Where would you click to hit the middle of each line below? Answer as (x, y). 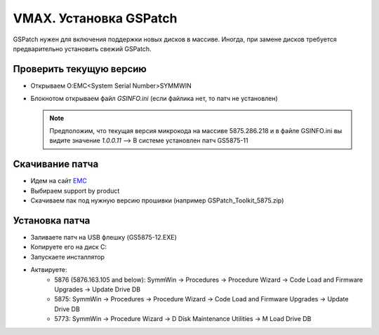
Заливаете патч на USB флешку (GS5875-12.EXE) (104, 237)
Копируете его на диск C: (69, 247)
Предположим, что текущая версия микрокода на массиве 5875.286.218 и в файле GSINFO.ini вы (196, 131)
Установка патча (52, 220)
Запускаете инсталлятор (68, 257)
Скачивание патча (56, 164)
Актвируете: (49, 270)
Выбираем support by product (75, 191)
